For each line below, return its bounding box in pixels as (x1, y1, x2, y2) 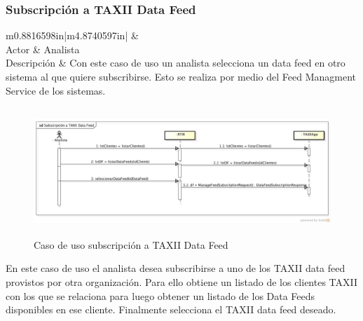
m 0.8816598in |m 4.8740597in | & (6, 28, 139, 43)
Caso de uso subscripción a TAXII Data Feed (34, 237, 228, 252)
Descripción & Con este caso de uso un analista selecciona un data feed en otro (6, 55, 345, 70)
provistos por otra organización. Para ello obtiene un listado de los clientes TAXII (6, 275, 358, 289)
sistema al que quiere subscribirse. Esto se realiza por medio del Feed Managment (6, 69, 357, 83)
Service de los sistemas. (6, 83, 106, 97)
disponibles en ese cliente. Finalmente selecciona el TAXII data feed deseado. (6, 302, 336, 317)
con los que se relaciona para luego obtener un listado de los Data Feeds (6, 288, 315, 303)
